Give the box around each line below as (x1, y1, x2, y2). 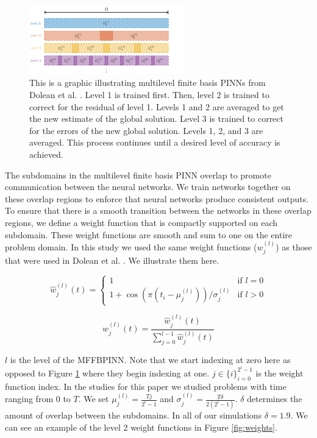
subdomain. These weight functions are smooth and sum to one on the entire (5, 228, 293, 241)
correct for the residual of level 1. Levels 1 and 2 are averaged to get (29, 100, 284, 113)
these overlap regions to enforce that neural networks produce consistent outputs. (5, 192, 309, 205)
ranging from (5, 392, 54, 405)
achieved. (29, 147, 63, 160)
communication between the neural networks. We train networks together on (5, 180, 291, 193)
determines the (247, 392, 302, 405)
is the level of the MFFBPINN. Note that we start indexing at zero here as (10, 353, 291, 366)
